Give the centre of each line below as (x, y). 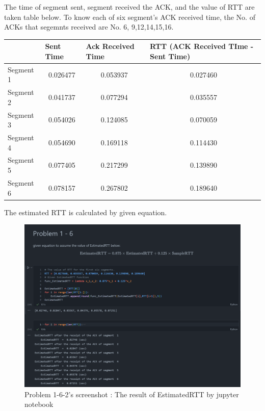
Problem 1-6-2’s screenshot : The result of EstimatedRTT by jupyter (132, 394)
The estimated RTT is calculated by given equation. (86, 212)
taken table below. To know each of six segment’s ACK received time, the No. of (130, 17)
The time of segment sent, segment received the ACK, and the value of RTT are (129, 7)
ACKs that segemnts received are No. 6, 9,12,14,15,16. (89, 27)
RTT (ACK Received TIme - (202, 46)
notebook (39, 404)
